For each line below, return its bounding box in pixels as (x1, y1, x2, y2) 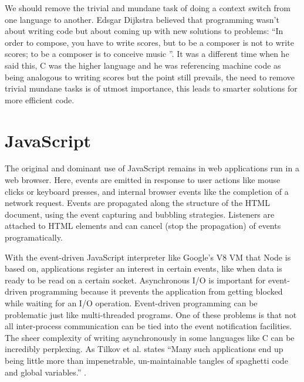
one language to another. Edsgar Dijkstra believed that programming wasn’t (5, 13, 279, 25)
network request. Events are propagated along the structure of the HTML (5, 197, 270, 209)
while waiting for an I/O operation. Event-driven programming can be (5, 297, 258, 309)
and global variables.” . (5, 366, 86, 378)
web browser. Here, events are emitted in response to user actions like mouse (5, 174, 281, 186)
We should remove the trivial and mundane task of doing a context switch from (5, 2, 291, 13)
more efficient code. (5, 93, 75, 106)
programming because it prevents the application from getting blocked (29, 285, 283, 298)
